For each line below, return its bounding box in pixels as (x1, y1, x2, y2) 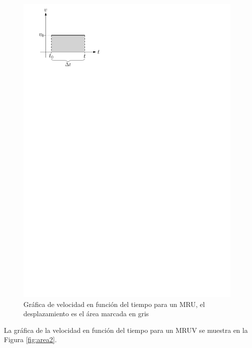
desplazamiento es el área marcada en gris (23, 308, 149, 319)
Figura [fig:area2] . (4, 334, 57, 345)
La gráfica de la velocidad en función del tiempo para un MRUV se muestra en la (4, 325, 248, 335)
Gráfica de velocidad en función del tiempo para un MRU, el (23, 299, 205, 309)
